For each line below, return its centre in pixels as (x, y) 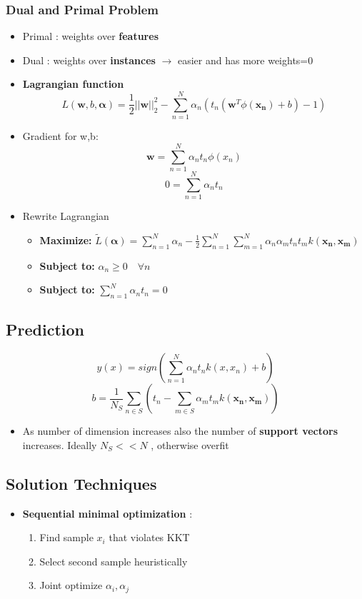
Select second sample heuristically (114, 561)
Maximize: (66, 240)
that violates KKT (149, 537)
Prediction (45, 329)
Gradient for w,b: (60, 136)
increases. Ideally (60, 444)
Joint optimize (71, 585)
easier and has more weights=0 (245, 60)
